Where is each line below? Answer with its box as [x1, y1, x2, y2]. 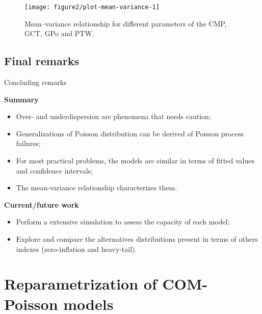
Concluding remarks [4, 77, 67, 88]
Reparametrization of [4, 273, 157, 294]
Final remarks [4, 53, 79, 69]
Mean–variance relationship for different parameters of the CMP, [24, 18, 227, 28]
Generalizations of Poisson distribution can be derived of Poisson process [16, 128, 244, 138]
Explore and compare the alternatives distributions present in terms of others [16, 233, 258, 244]
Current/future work [4, 199, 79, 210]
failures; [16, 138, 41, 149]
